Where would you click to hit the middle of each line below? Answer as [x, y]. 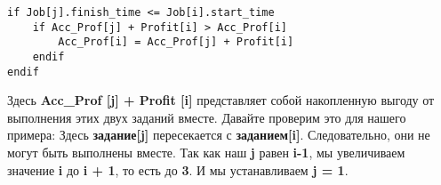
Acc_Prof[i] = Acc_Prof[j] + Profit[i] [176, 42]
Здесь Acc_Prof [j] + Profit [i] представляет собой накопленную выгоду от [221, 100]
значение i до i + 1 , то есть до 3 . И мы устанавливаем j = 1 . [178, 169]
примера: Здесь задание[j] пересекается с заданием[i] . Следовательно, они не [219, 135]
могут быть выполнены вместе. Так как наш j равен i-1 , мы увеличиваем [206, 153]
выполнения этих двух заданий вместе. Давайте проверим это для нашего [207, 117]
